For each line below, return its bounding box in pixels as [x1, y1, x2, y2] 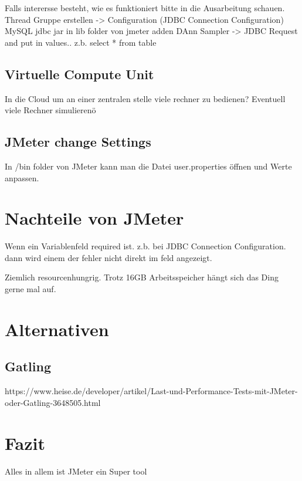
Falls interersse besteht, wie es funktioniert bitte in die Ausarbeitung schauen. [5, 2, 285, 13]
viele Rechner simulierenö [5, 104, 96, 116]
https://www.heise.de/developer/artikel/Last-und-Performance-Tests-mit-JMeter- [5, 385, 298, 397]
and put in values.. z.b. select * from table [5, 36, 157, 48]
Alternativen [5, 317, 109, 341]
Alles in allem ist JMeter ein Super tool [5, 465, 147, 477]
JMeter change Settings [5, 133, 151, 151]
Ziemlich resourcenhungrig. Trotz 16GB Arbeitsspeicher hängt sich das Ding [5, 271, 279, 283]
